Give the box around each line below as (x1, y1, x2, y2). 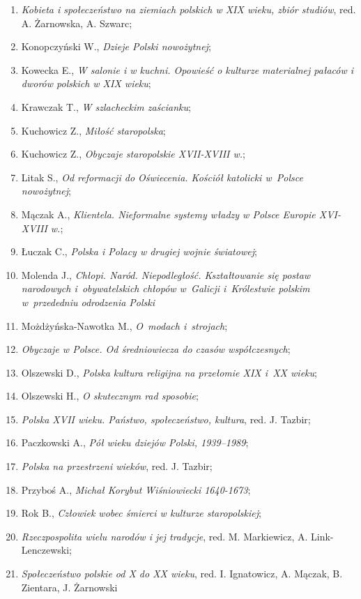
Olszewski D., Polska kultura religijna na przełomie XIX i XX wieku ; (21, 365, 317, 379)
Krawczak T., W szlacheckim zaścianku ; (21, 99, 191, 114)
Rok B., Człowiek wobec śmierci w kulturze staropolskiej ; (21, 506, 261, 520)
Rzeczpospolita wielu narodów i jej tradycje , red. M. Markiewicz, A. (21, 529, 308, 543)
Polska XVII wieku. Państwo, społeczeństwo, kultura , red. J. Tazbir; (21, 411, 311, 426)
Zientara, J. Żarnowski (21, 579, 118, 594)
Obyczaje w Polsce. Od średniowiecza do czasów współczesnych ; (21, 342, 291, 356)
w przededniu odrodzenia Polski (21, 294, 155, 309)
